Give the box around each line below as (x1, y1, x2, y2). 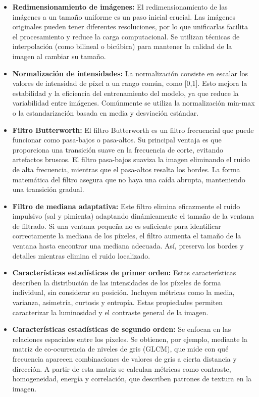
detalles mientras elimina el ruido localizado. (12, 250, 150, 261)
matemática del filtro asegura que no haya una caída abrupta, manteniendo (12, 174, 245, 184)
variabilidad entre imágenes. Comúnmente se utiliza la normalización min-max (12, 97, 255, 108)
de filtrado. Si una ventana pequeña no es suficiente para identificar (12, 220, 221, 231)
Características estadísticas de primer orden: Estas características (12, 267, 236, 278)
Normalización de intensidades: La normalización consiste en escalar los (12, 68, 248, 78)
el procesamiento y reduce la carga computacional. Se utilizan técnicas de (12, 31, 240, 41)
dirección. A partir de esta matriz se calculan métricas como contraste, (12, 363, 231, 374)
